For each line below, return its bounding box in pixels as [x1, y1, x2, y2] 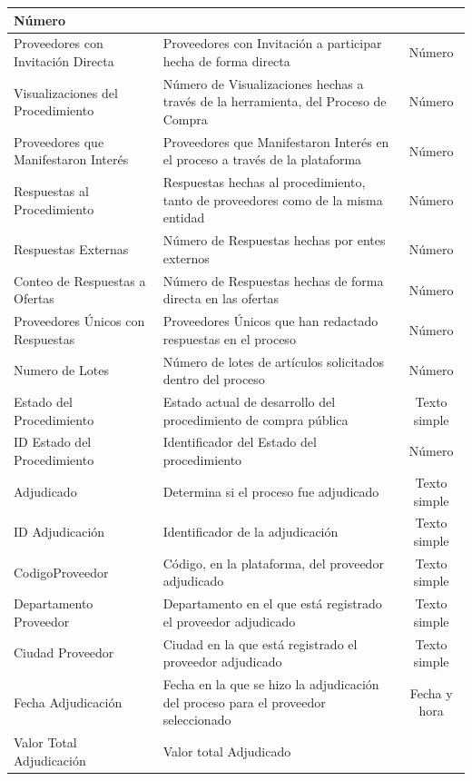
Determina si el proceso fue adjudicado [162, 481, 379, 500]
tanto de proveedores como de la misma [162, 190, 383, 209]
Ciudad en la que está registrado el [162, 634, 358, 653]
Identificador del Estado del [162, 432, 317, 451]
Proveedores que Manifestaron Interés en [162, 132, 389, 151]
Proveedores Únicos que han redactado [162, 311, 379, 331]
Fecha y [409, 683, 453, 702]
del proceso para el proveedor [162, 692, 326, 711]
